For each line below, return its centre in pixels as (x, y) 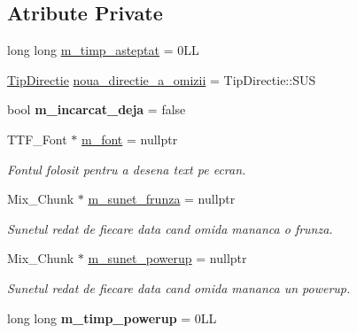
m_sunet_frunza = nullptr (162, 199)
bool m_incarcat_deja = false (97, 109)
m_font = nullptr (130, 139)
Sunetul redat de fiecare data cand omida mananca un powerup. (179, 287)
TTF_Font (37, 139)
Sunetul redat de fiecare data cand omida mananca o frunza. (170, 228)
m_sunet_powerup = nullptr (167, 258)
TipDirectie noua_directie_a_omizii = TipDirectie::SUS (162, 79)
